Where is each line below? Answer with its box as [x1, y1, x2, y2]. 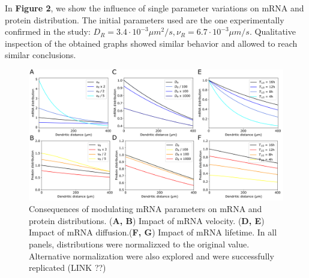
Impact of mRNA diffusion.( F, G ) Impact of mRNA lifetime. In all [29, 226, 277, 238]
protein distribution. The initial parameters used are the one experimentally [5, 13, 284, 26]
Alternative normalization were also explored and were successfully [29, 249, 274, 262]
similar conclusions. [5, 49, 76, 61]
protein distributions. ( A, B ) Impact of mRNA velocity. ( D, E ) [29, 214, 265, 226]
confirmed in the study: [5, 25, 91, 38]
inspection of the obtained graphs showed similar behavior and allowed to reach [5, 37, 298, 49]
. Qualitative [249, 25, 296, 38]
